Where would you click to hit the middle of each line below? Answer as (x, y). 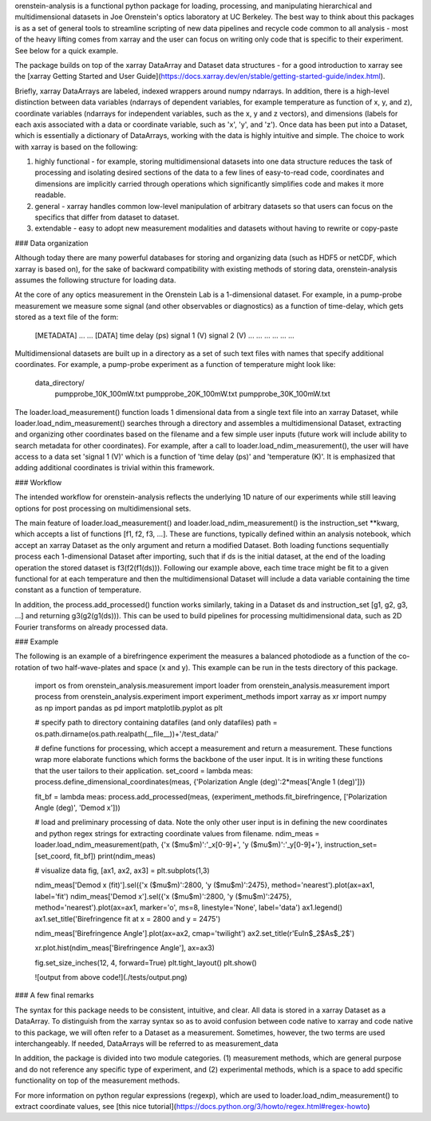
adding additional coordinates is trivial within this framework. (115, 468)
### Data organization (51, 243)
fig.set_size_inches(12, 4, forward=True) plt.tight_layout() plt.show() (146, 962)
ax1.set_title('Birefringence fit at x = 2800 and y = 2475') (128, 918)
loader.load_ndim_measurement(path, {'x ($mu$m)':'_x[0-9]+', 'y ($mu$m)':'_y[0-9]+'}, (179, 845)
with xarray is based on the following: (77, 147)
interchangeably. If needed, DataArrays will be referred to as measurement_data (146, 1044)
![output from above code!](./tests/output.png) (111, 977)
